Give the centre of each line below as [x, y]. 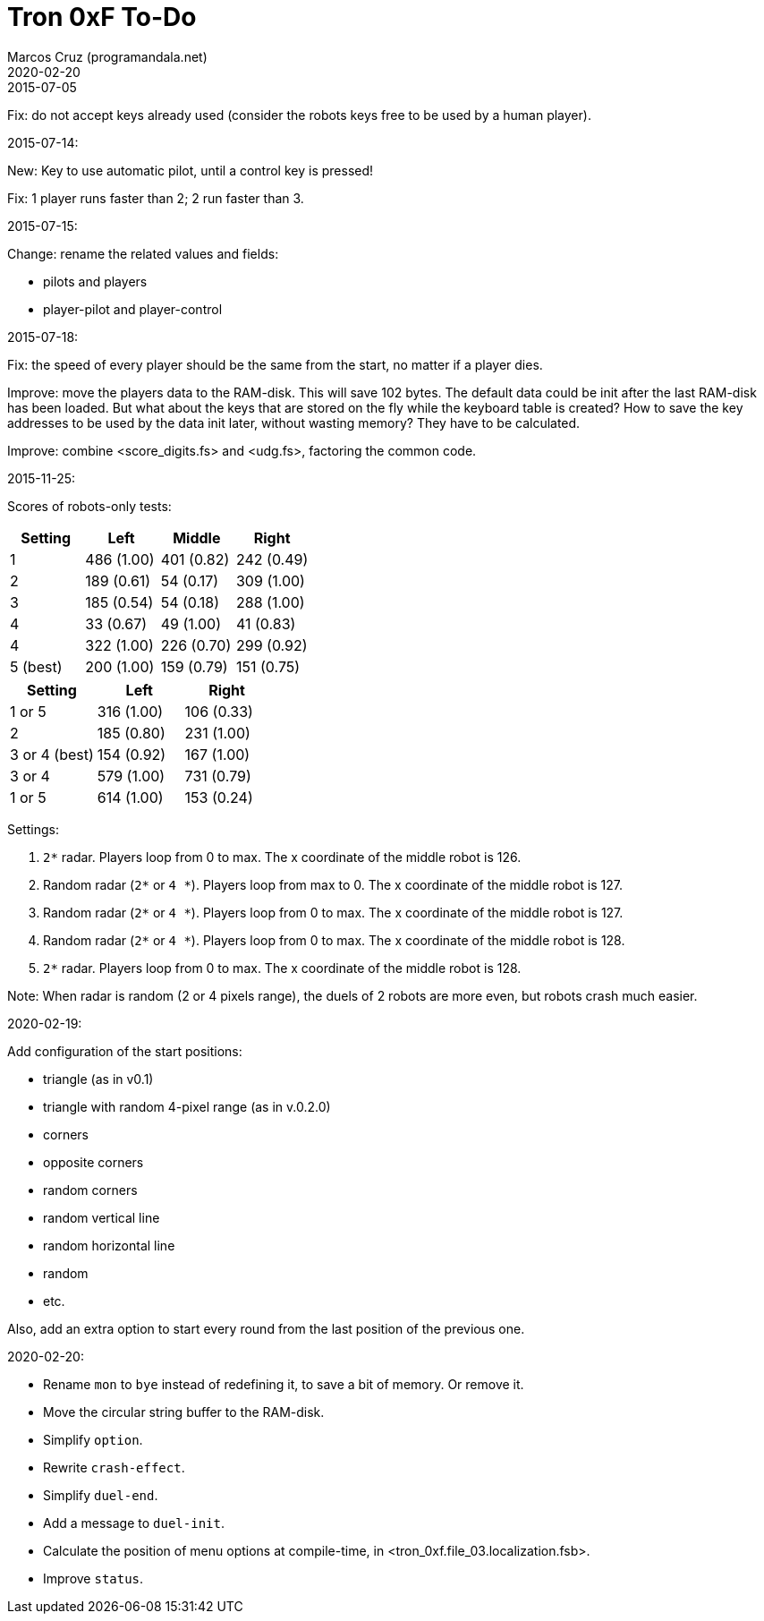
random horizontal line [109, 1245]
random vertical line [102, 1217]
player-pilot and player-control [133, 309]
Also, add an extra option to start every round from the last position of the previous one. [266, 1328]
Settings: [33, 829]
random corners [90, 1190]
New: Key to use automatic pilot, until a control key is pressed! [191, 170]
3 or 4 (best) [52, 754]
